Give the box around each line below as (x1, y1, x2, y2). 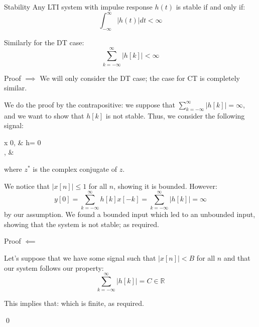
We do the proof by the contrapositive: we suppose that (4, 99, 175, 110)
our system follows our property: (4, 262, 104, 273)
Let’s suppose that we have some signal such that (4, 253, 156, 263)
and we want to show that (4, 110, 84, 121)
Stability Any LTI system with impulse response (4, 2, 153, 12)
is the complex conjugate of (33, 163, 117, 174)
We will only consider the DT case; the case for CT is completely (40, 72, 240, 83)
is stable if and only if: (176, 2, 245, 12)
